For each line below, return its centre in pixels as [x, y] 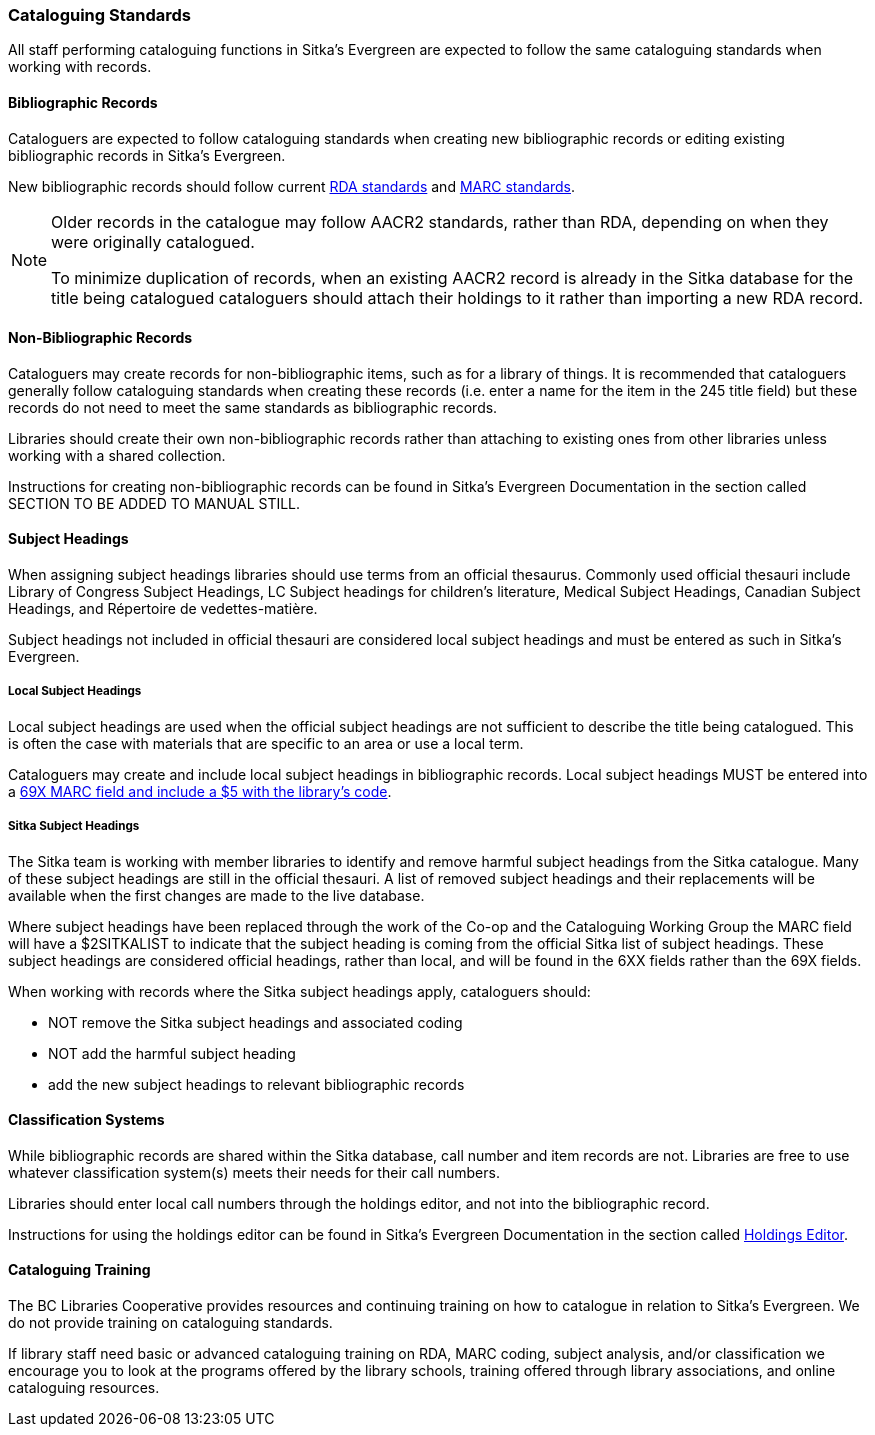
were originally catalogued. [153, 241]
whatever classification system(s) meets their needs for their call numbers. [254, 1172]
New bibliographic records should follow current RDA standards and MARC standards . [292, 186]
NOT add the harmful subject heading [172, 1053]
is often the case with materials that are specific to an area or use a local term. [266, 743]
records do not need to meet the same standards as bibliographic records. [253, 407]
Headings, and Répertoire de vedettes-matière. [163, 609]
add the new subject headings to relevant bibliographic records [256, 1084]
